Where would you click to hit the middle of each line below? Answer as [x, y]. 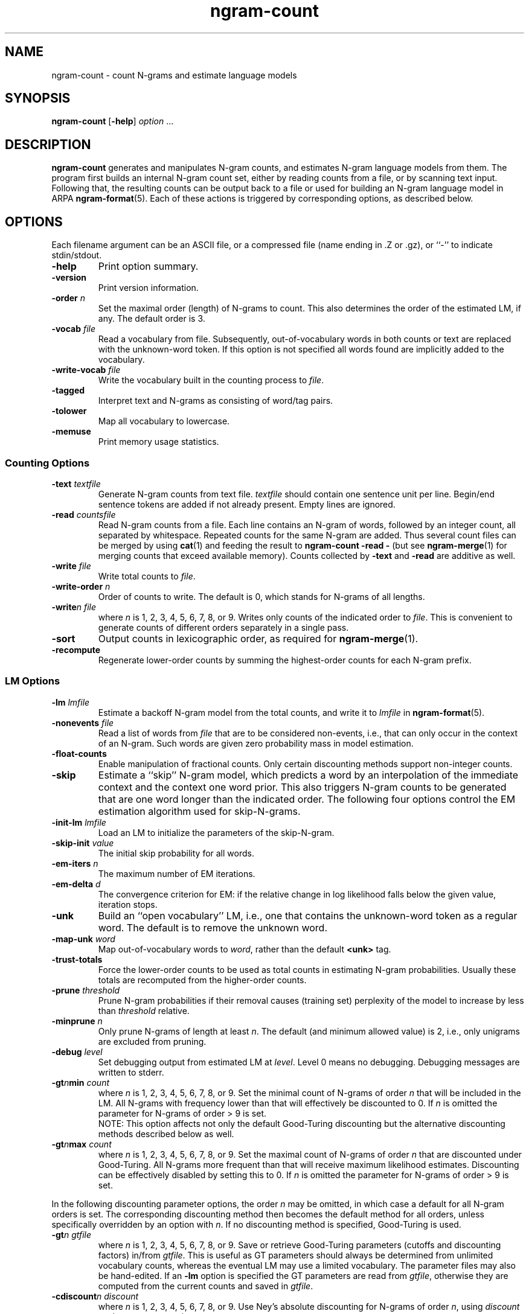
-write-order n [81, 586]
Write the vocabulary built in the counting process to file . [211, 380]
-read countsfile [84, 514]
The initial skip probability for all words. [176, 853]
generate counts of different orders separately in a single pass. [223, 627]
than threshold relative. [144, 1010]
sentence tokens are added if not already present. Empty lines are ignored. [247, 504]
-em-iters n [75, 863]
